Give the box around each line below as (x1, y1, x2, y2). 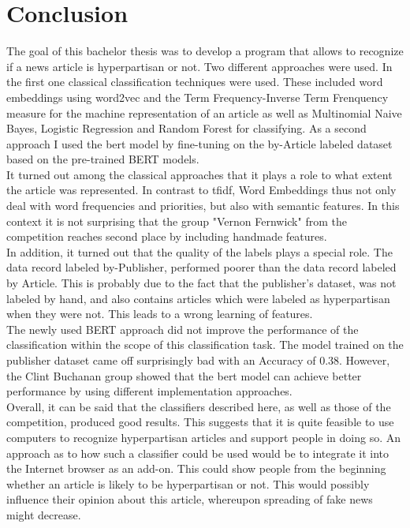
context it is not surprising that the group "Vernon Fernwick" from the (6, 212, 347, 229)
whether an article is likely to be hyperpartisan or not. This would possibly (6, 475, 370, 492)
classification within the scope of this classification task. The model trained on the (6, 336, 404, 353)
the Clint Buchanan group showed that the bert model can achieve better (6, 367, 362, 384)
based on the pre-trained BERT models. (6, 151, 199, 167)
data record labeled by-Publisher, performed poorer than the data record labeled (6, 259, 397, 275)
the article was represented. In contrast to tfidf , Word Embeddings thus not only (6, 182, 397, 198)
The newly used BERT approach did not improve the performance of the (6, 320, 359, 337)
